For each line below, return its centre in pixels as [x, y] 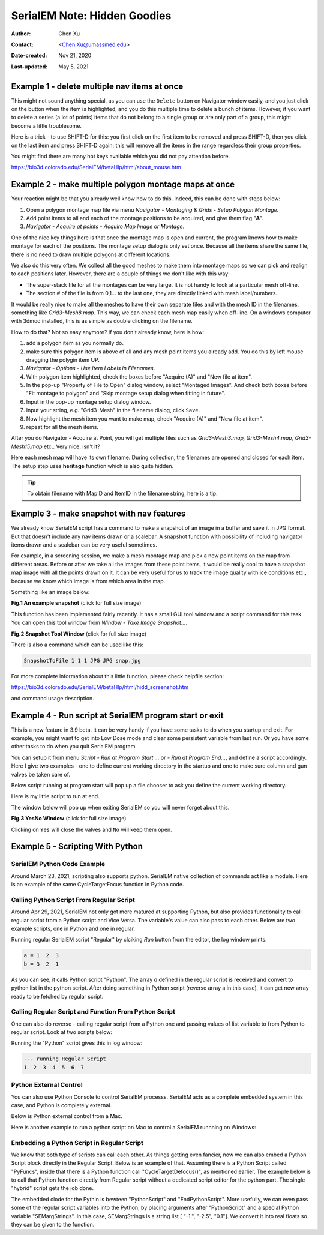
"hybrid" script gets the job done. [52, 1188]
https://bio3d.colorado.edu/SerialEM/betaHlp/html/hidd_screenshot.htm [100, 687]
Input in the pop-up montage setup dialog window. [88, 401]
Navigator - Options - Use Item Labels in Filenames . [91, 368]
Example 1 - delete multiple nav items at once [97, 86]
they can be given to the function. [53, 1224]
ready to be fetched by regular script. [57, 996]
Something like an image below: [50, 592]
